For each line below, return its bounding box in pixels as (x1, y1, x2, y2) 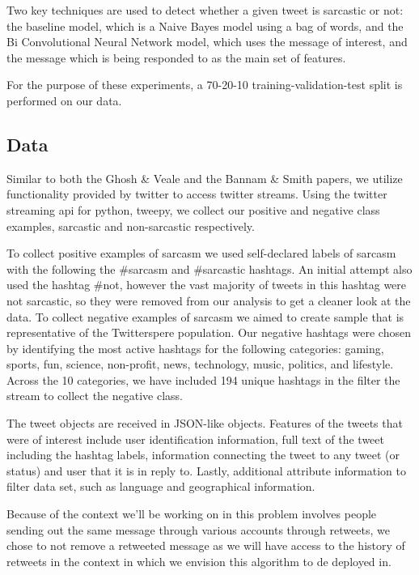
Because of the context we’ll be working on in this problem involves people (6, 505, 377, 522)
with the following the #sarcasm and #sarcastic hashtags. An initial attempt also (6, 260, 413, 277)
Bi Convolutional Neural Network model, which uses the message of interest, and (6, 33, 408, 50)
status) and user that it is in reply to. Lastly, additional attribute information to (6, 462, 406, 479)
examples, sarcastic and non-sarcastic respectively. (6, 217, 255, 234)
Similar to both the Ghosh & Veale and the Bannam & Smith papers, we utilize (6, 169, 403, 186)
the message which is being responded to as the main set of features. (6, 49, 346, 66)
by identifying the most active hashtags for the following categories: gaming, (6, 339, 384, 356)
